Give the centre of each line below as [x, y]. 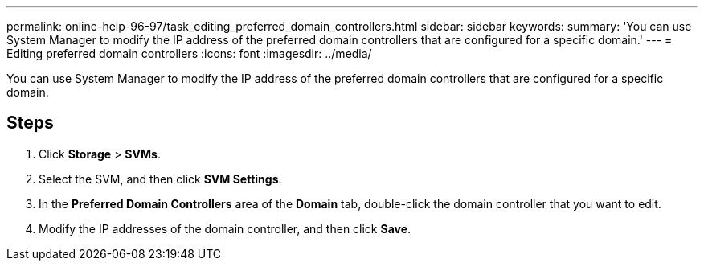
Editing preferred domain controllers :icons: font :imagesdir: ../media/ [189, 53]
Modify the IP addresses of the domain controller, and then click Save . [225, 228]
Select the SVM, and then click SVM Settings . [160, 179]
